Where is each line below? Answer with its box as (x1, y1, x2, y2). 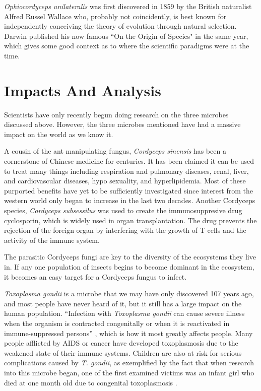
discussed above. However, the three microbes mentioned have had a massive (4, 119, 241, 129)
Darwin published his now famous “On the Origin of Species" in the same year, (4, 30, 248, 41)
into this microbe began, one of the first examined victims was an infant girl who (4, 367, 254, 377)
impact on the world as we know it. (4, 128, 113, 139)
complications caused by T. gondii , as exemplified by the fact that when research (4, 357, 254, 368)
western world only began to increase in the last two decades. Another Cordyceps (4, 195, 255, 206)
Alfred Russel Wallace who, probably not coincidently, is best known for (4, 11, 227, 21)
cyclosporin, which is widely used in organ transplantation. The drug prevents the (4, 215, 257, 225)
